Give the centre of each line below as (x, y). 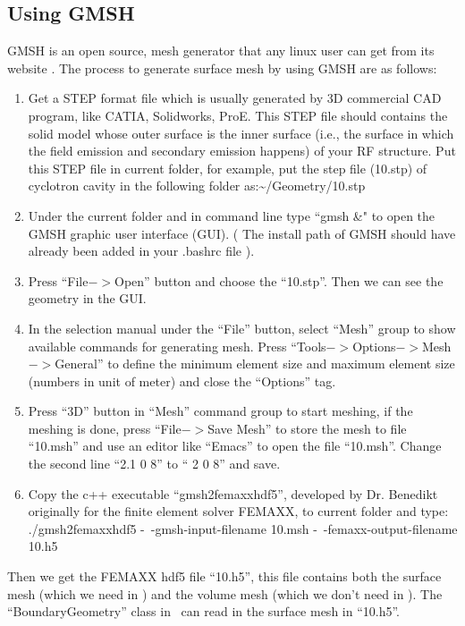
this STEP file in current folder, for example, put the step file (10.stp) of (228, 168)
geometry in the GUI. (87, 298)
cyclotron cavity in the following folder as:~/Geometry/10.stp (197, 186)
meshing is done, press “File (105, 428)
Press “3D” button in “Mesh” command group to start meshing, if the (220, 411)
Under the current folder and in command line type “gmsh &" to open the (232, 215)
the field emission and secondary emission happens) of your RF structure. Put (242, 151)
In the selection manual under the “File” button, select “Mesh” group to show (242, 328)
